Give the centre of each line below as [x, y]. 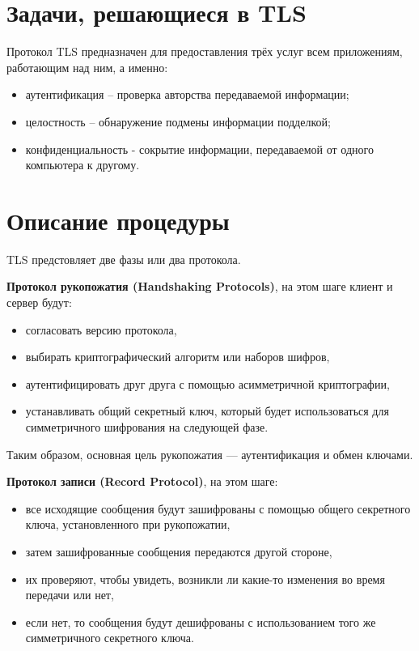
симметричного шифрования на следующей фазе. [147, 426]
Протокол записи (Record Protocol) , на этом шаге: [142, 481]
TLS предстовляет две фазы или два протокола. [124, 259]
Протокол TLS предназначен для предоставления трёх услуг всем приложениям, [205, 51]
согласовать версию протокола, [101, 329]
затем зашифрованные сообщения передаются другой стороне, [179, 551]
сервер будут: [39, 302]
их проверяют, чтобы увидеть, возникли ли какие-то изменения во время [205, 579]
